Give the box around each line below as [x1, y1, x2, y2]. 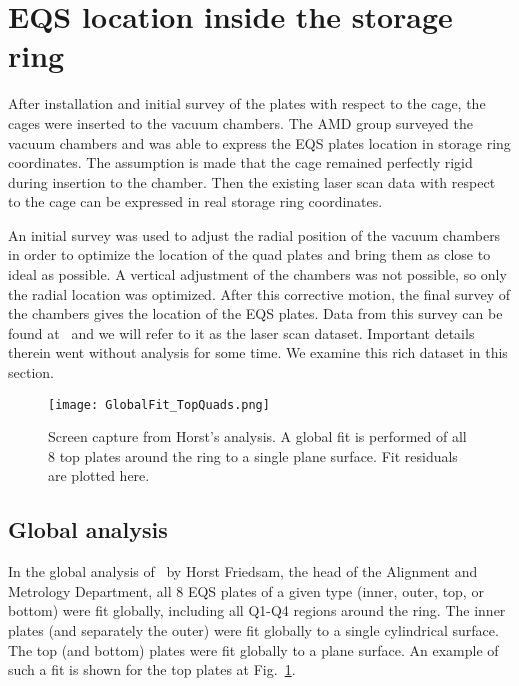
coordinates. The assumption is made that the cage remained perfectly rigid [8, 152, 473, 173]
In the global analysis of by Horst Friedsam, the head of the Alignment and [8, 561, 478, 582]
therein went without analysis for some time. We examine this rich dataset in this [8, 342, 508, 363]
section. [8, 362, 54, 383]
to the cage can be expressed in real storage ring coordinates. [8, 191, 383, 212]
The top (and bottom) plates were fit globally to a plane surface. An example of [8, 639, 499, 660]
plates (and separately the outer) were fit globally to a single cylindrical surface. [8, 620, 499, 641]
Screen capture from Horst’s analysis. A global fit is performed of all [48, 426, 467, 447]
